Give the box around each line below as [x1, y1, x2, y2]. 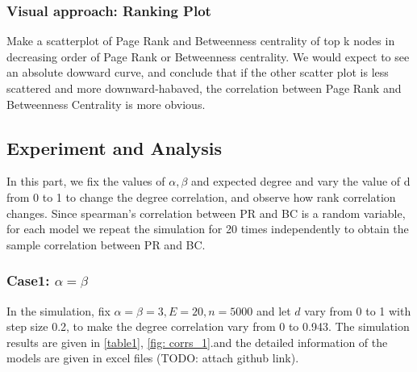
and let [256, 302, 291, 319]
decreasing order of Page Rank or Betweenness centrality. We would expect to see [6, 48, 410, 65]
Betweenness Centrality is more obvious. [6, 95, 206, 112]
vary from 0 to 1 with [304, 302, 411, 319]
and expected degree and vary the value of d [191, 173, 411, 190]
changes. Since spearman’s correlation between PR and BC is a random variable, [6, 204, 406, 221]
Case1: [6, 270, 50, 290]
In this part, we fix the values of [6, 173, 165, 190]
